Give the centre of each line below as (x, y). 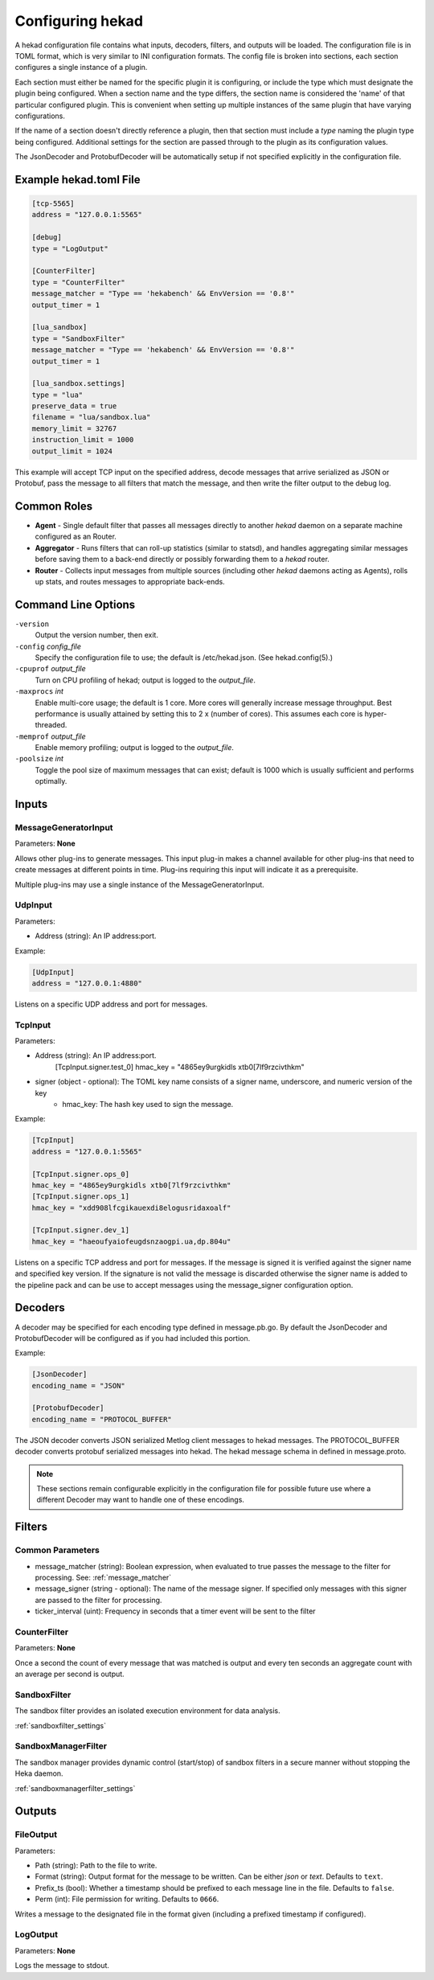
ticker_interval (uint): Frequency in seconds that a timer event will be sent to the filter (176, 1611)
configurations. (40, 116)
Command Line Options (75, 604)
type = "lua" (57, 395)
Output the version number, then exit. (96, 635)
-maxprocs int (39, 691)
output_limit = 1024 (72, 451)
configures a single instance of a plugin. (81, 68)
